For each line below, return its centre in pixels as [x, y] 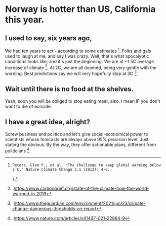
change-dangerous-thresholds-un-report [54, 209]
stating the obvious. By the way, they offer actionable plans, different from [81, 145]
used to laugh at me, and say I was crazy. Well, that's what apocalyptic [77, 56]
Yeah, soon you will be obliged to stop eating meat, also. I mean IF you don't [83, 101]
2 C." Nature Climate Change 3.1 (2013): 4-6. [61, 170]
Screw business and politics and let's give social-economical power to [77, 134]
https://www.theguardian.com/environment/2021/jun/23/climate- [80, 203]
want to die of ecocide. [29, 106]
